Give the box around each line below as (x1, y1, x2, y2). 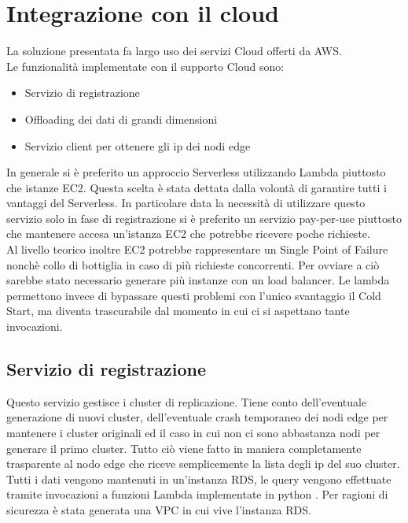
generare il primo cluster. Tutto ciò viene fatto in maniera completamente (6, 440, 362, 456)
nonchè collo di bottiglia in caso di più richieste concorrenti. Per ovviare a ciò (6, 256, 380, 273)
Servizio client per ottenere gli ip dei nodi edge (24, 137, 251, 154)
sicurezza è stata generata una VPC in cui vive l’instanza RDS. (6, 501, 311, 517)
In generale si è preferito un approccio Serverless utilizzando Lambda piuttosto (6, 164, 386, 180)
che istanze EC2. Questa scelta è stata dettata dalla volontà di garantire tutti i (6, 179, 387, 195)
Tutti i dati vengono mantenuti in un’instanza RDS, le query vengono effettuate (6, 470, 391, 487)
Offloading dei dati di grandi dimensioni (24, 110, 218, 127)
